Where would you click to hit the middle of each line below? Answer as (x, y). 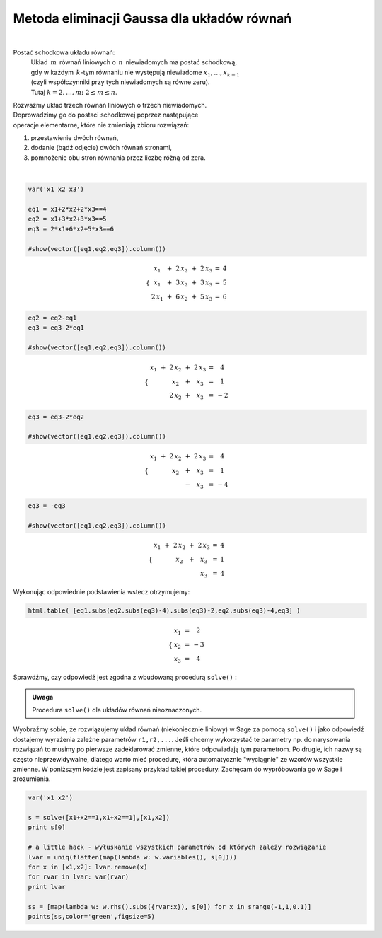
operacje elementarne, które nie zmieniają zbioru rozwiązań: (101, 125)
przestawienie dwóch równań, (75, 138)
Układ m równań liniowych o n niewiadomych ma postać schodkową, (134, 62)
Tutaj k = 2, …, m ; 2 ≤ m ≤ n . (74, 92)
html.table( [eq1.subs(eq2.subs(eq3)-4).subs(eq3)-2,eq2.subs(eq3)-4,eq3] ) (164, 611)
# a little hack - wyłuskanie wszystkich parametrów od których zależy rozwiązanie (177, 847)
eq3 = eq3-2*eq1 (56, 328)
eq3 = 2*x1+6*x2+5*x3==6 (71, 229)
